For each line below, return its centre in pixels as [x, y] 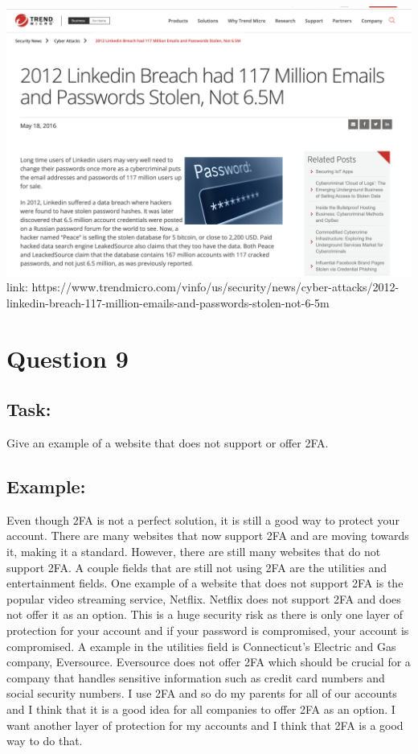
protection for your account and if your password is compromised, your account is [208, 630]
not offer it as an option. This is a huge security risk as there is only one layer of [205, 614]
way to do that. [45, 741]
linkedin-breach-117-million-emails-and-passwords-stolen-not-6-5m [168, 302]
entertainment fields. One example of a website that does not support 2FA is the [205, 583]
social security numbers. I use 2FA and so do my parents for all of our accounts [202, 693]
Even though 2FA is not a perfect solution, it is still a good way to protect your [203, 519]
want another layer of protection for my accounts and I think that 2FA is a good [205, 725]
